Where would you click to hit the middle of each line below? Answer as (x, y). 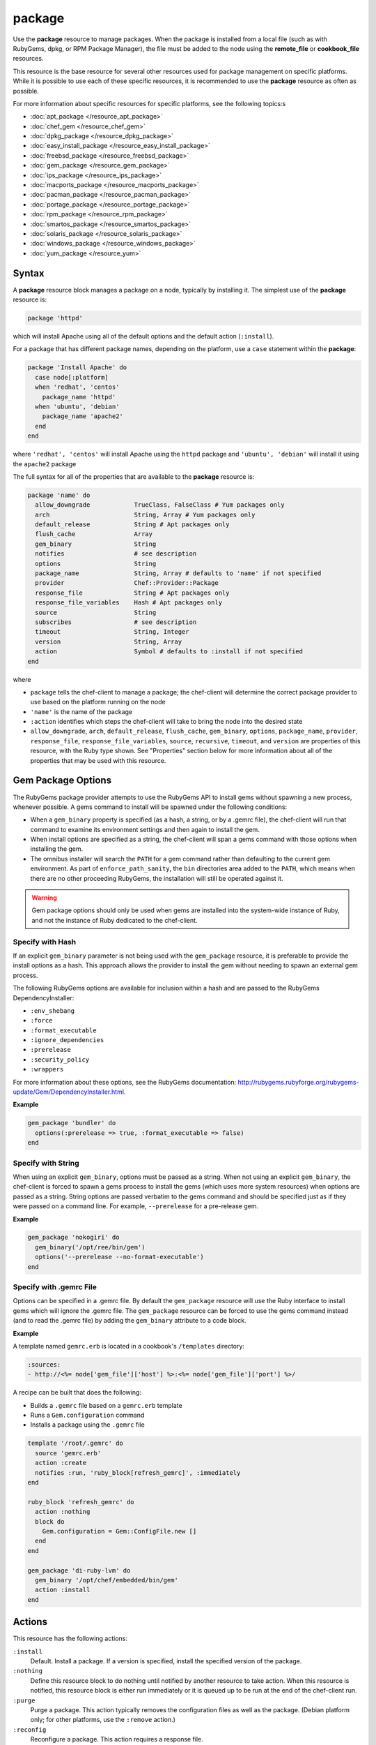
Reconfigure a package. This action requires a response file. (117, 1739)
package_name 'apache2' (83, 416)
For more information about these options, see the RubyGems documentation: (125, 1082)
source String (96, 612)
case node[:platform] (72, 377)
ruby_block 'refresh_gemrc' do (81, 1502)
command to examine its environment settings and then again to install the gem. (145, 829)
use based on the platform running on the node (98, 702)
